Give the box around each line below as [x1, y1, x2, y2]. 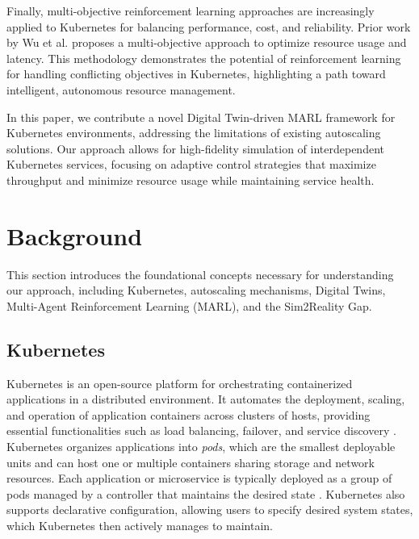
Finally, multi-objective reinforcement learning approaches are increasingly [6, 2, 375, 19]
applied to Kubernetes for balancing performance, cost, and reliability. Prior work [6, 18, 411, 35]
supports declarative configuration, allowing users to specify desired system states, [6, 501, 413, 518]
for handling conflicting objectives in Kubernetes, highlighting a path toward [6, 65, 386, 82]
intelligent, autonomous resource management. [6, 81, 236, 98]
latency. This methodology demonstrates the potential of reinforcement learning [6, 49, 401, 66]
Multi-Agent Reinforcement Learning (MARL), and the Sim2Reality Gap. [6, 297, 372, 314]
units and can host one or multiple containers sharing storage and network [6, 453, 375, 470]
